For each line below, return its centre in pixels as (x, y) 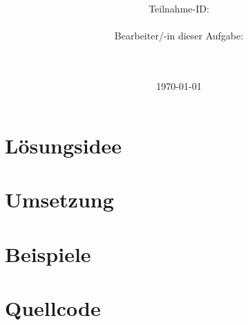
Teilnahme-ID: (179, 9)
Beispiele (48, 253)
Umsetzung (59, 199)
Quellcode (53, 307)
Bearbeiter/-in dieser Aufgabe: (179, 36)
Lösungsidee (64, 145)
